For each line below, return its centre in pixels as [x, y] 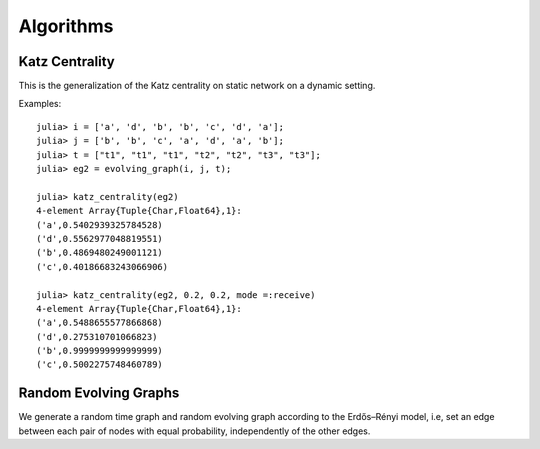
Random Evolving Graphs [99, 393]
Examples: [40, 104]
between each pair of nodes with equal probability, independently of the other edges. [194, 431]
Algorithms [66, 26]
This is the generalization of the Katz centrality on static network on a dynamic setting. [197, 86]
